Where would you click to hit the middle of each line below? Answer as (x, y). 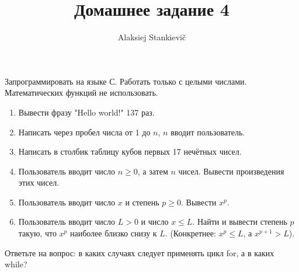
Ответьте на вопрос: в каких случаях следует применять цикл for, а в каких (140, 252)
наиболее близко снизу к (113, 233)
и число (155, 222)
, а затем (153, 171)
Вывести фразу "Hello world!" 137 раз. (86, 112)
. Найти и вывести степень (240, 222)
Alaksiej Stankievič (152, 37)
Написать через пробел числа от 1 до (84, 132)
